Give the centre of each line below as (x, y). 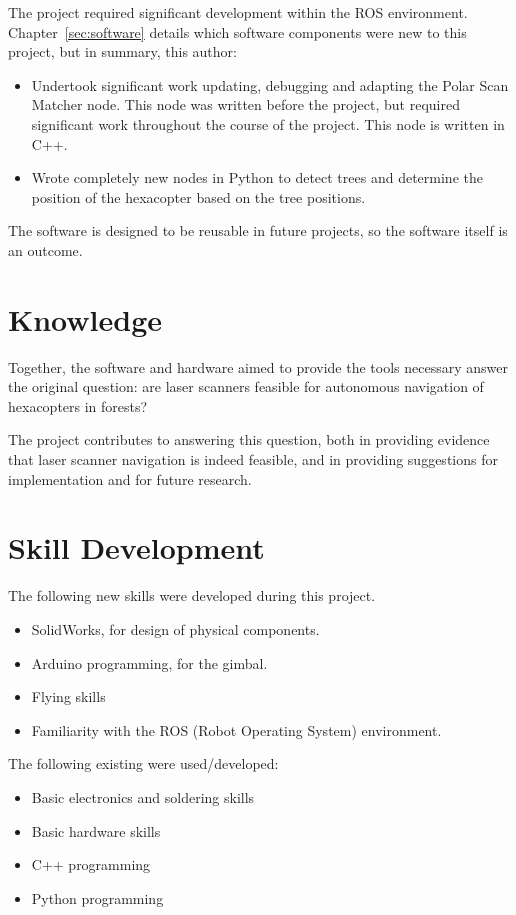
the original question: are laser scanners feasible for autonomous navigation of (246, 386)
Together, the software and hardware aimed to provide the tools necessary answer (258, 366)
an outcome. (45, 249)
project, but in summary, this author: (122, 51)
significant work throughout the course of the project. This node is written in (268, 123)
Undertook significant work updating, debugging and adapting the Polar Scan (270, 84)
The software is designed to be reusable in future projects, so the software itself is (258, 230)
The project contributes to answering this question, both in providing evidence (249, 439)
